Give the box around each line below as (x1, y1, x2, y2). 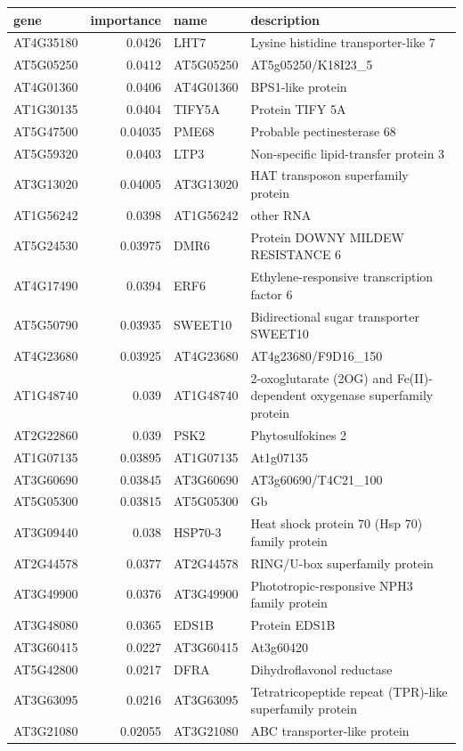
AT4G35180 (13, 33, 78, 52)
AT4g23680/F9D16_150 (250, 347, 383, 364)
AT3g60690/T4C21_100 (250, 469, 383, 488)
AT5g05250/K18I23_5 (250, 55, 373, 74)
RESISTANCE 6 (250, 245, 342, 264)
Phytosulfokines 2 (250, 425, 347, 444)
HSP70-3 (173, 523, 222, 542)
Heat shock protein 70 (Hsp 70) (250, 514, 423, 533)
